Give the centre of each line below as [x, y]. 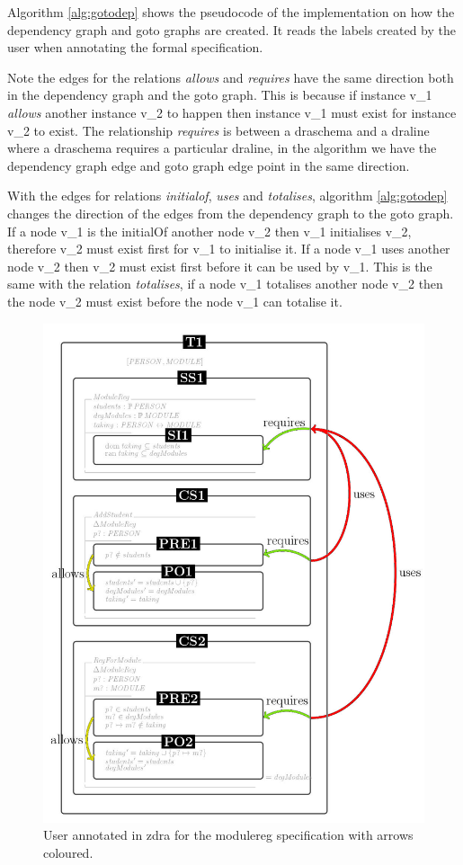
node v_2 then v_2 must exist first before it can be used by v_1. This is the [220, 266]
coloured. [68, 852]
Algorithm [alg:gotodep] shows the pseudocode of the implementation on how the [231, 12]
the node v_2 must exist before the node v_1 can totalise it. [175, 301]
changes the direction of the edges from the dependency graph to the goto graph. [231, 213]
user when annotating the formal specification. [135, 47]
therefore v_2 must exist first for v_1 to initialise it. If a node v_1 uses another [229, 249]
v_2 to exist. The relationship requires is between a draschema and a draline [218, 130]
